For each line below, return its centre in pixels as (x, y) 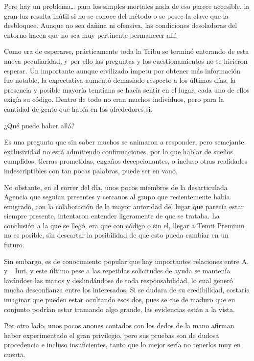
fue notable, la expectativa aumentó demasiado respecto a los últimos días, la (120, 80)
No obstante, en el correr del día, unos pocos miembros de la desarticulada (116, 187)
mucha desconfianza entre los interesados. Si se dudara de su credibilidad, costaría (127, 290)
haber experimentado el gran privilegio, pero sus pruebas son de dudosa (112, 335)
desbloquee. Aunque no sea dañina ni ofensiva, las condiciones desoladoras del (121, 25)
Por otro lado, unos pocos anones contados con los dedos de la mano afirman (119, 325)
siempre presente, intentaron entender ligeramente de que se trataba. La (112, 216)
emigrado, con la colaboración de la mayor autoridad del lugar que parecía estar (124, 206)
